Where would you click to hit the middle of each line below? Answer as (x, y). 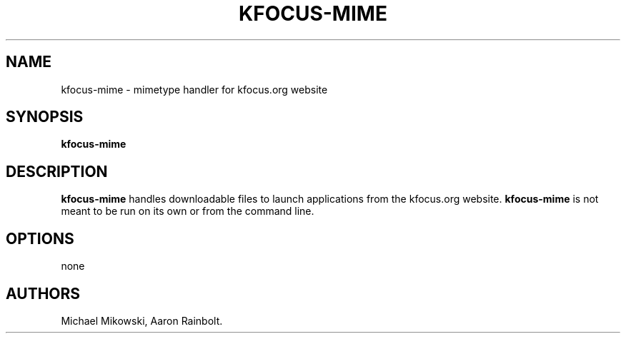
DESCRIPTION (57, 171)
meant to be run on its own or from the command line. (188, 211)
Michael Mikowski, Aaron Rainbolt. (142, 320)
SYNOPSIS (45, 117)
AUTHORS (43, 293)
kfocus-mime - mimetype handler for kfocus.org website (194, 89)
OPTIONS (40, 238)
